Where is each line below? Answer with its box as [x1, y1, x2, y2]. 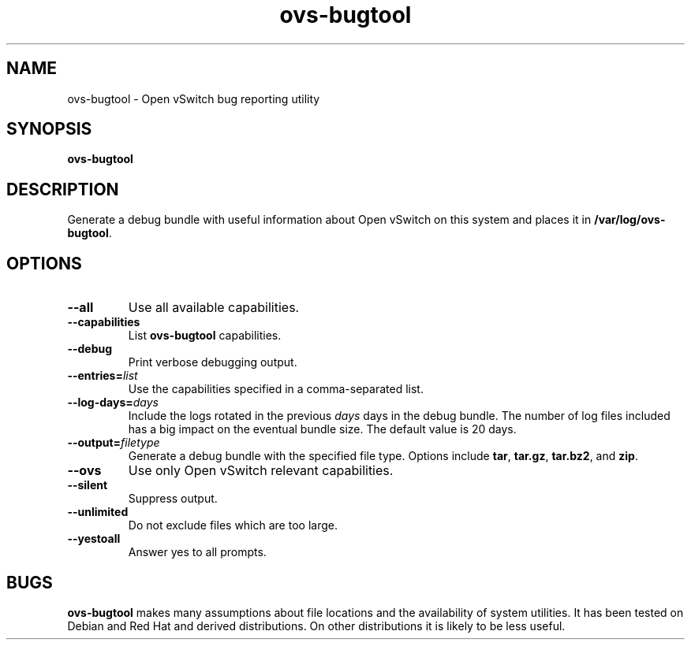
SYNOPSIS [6, 119, 92, 139]
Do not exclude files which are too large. [128, 518, 338, 533]
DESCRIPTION [6, 179, 119, 199]
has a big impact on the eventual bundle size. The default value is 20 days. [128, 422, 517, 436]
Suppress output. [128, 492, 218, 506]
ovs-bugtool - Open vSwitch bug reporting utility [67, 91, 320, 106]
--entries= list [67, 369, 138, 383]
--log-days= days [67, 395, 159, 410]
